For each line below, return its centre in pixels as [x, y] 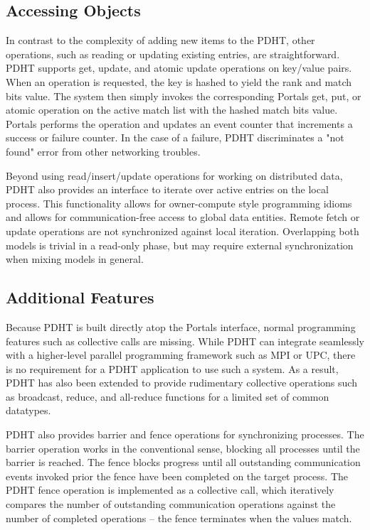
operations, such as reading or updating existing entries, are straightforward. [173, 54]
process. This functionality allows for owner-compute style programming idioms [179, 203]
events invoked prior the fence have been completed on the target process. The [177, 476]
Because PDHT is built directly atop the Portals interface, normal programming [181, 326]
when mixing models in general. [75, 259]
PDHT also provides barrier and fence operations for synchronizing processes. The [185, 434]
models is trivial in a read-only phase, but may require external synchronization [180, 245]
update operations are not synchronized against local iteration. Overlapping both [183, 231]
